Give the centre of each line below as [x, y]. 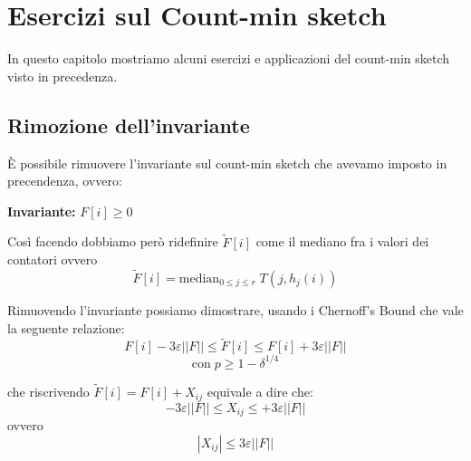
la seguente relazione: [66, 327]
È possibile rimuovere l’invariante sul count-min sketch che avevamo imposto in [227, 163]
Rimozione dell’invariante [129, 125]
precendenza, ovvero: [65, 181]
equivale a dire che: [260, 392]
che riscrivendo [48, 392]
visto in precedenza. [62, 76]
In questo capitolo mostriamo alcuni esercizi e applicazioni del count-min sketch [229, 58]
